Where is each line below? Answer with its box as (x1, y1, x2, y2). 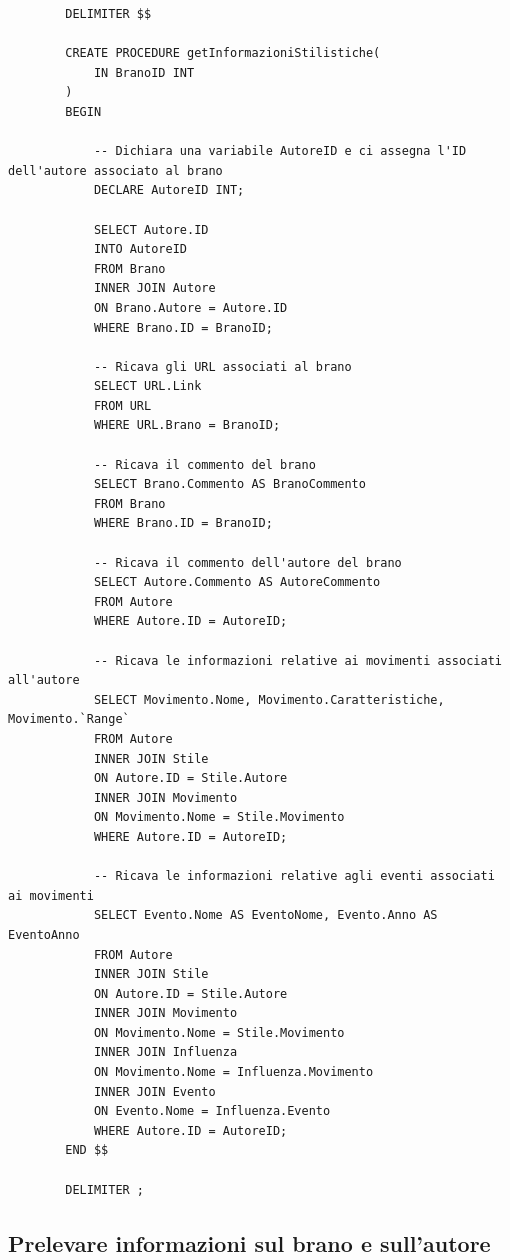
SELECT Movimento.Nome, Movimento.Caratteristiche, (93, 692, 445, 707)
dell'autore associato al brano (8, 163, 223, 178)
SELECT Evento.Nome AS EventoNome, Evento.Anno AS (93, 908, 438, 923)
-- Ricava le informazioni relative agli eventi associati (93, 869, 495, 884)
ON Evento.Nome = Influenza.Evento (93, 1104, 331, 1119)
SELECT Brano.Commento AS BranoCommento (93, 477, 366, 492)
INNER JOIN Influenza (93, 1045, 238, 1060)
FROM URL (93, 398, 152, 413)
